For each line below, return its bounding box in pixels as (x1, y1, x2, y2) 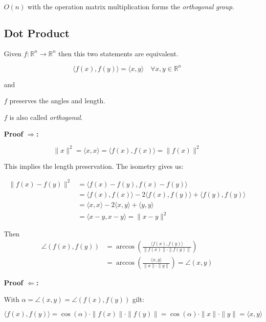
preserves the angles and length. (9, 95, 106, 106)
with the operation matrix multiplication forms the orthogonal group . (27, 1, 234, 11)
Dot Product (4, 25, 70, 40)
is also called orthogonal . (9, 112, 83, 122)
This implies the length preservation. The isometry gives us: (4, 161, 183, 171)
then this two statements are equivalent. (58, 48, 178, 58)
